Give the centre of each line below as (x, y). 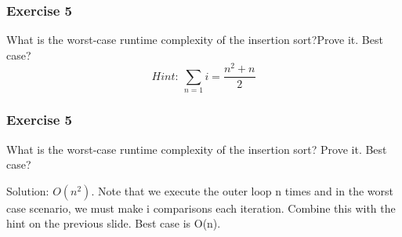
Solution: (28, 190)
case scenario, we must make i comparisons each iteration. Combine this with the (201, 208)
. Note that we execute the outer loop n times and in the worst (242, 190)
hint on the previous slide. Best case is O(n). (114, 223)
